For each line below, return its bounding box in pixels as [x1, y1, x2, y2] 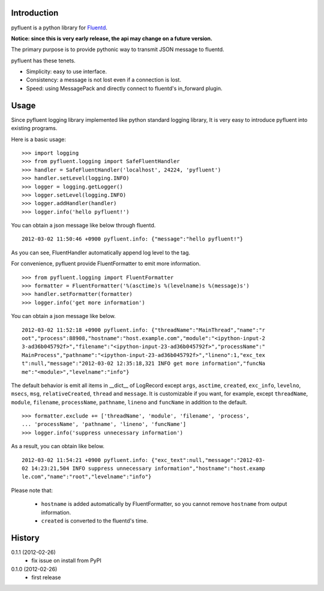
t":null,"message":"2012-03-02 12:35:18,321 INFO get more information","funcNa [22, 360, 266, 367]
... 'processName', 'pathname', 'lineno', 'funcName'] [22, 421, 187, 428]
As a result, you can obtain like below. [11, 443, 105, 450]
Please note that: [11, 487, 53, 494]
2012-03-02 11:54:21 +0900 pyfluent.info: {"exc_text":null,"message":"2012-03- [22, 457, 266, 463]
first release [31, 574, 61, 581]
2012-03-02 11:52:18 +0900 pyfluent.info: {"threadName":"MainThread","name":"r [22, 326, 266, 333]
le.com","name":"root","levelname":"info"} [22, 473, 152, 480]
